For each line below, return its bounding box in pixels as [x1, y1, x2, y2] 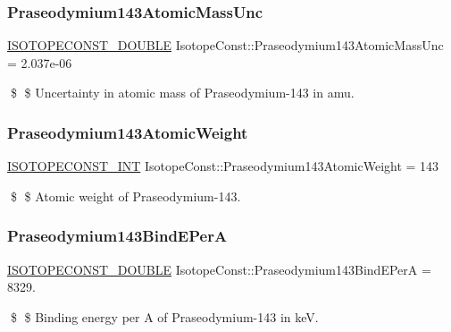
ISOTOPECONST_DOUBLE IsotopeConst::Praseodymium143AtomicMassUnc [7, 36, 444, 55]
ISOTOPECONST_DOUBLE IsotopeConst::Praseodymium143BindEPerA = [7, 260, 431, 278]
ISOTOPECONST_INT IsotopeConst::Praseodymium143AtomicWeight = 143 [7, 157, 439, 175]
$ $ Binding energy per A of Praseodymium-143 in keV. [10, 307, 319, 326]
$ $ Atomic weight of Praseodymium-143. [10, 186, 241, 205]
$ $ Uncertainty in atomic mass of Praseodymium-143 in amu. [10, 83, 355, 102]
